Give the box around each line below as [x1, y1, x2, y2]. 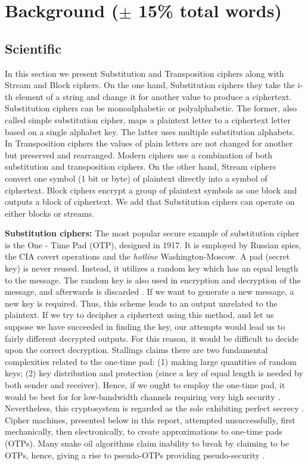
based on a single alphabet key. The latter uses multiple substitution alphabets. [5, 125, 295, 138]
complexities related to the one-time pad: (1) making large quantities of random [5, 355, 297, 367]
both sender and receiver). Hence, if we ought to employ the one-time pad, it [5, 379, 285, 391]
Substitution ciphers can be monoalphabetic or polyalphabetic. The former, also [5, 102, 297, 114]
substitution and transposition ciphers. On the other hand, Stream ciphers [5, 160, 276, 173]
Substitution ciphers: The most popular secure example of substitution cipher [5, 227, 300, 239]
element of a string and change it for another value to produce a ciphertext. [15, 90, 292, 102]
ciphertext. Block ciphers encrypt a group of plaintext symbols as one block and [5, 183, 297, 196]
